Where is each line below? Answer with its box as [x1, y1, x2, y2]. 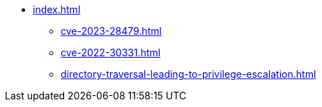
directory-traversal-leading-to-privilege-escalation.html [61, 68, 316, 80]
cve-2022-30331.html [61, 47, 161, 58]
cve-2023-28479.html [61, 25, 162, 37]
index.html [33, 3, 81, 15]
